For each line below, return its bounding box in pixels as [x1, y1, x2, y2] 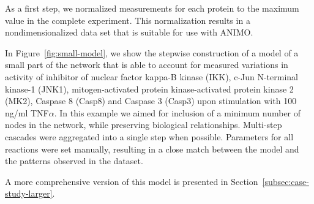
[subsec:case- [262, 175, 309, 187]
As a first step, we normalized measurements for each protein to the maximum [5, 2, 299, 14]
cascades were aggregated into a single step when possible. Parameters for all [5, 130, 294, 143]
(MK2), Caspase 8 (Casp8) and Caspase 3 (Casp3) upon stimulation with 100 [5, 94, 297, 107]
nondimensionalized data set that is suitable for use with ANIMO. [5, 26, 253, 39]
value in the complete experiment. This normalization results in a [5, 13, 250, 26]
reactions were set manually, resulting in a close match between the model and [5, 142, 299, 155]
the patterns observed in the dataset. [5, 154, 143, 167]
